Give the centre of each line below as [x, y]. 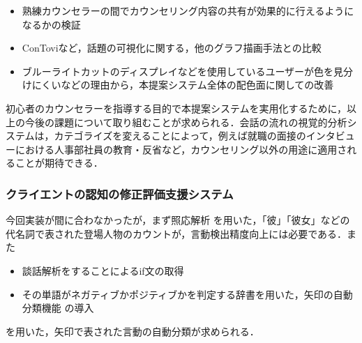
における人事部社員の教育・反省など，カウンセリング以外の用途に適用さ [181, 149]
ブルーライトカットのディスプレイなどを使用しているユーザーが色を [178, 71]
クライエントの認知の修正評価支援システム [120, 193]
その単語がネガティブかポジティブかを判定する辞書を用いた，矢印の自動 [187, 294]
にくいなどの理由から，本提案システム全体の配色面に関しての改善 [183, 85]
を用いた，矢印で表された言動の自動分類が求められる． [133, 331]
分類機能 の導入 [58, 308]
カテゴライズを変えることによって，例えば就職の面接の [180, 136]
